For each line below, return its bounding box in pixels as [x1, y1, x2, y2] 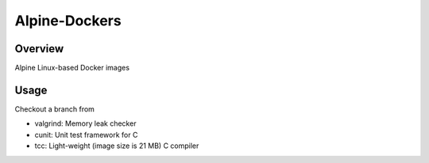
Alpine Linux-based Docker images [14, 63, 130, 73]
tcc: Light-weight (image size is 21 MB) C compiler [34, 141, 199, 150]
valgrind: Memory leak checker [34, 119, 137, 128]
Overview [14, 42, 64, 55]
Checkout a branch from [14, 104, 95, 114]
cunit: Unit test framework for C [34, 130, 138, 139]
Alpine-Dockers [14, 12, 122, 29]
